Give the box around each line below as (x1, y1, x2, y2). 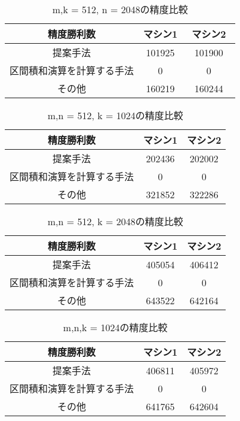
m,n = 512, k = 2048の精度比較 (47, 214, 183, 228)
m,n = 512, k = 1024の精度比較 (47, 108, 183, 122)
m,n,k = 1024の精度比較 (63, 320, 168, 334)
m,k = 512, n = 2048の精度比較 (52, 2, 188, 16)
